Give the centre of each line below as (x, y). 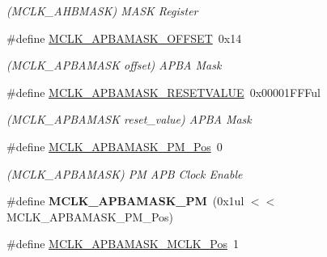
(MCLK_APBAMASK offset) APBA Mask (114, 65)
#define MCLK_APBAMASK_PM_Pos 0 (115, 146)
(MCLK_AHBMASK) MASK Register (102, 11)
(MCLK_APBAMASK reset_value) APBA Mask (129, 119)
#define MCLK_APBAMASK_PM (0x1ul (125, 201)
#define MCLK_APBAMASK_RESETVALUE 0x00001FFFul (163, 92)
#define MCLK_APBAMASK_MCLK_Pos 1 (123, 244)
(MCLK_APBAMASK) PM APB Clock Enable (125, 173)
